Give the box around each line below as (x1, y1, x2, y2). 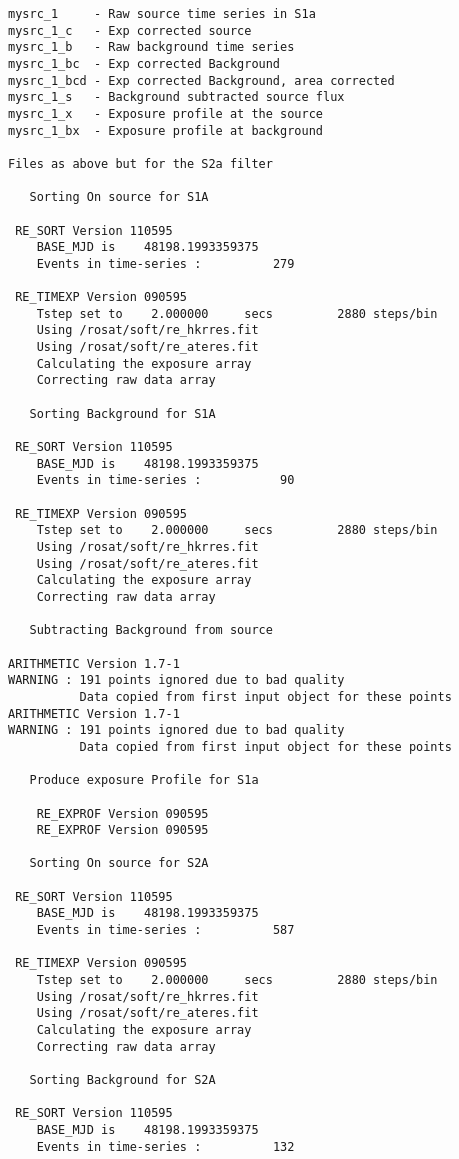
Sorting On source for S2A (29, 856, 209, 871)
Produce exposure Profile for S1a (29, 773, 259, 788)
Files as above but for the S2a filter (8, 156, 273, 171)
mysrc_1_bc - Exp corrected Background (8, 56, 281, 71)
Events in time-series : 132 (36, 1139, 295, 1154)
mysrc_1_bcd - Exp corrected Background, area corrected (8, 73, 395, 88)
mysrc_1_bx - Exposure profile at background (8, 123, 323, 138)
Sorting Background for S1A (29, 406, 216, 421)
